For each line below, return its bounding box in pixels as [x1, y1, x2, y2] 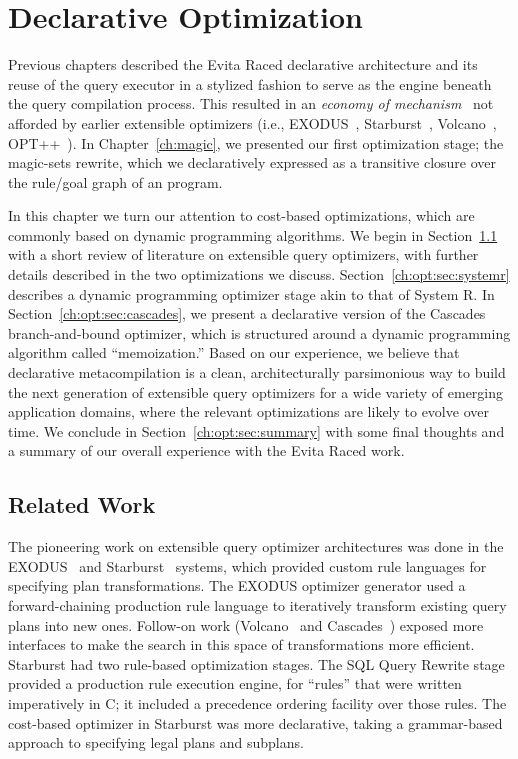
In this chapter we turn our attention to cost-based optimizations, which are [8, 205, 475, 226]
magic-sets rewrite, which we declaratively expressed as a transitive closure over [8, 152, 496, 173]
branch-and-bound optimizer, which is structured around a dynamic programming [8, 322, 511, 343]
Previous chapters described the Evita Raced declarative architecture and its [8, 54, 478, 75]
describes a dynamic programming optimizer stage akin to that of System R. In [8, 283, 495, 304]
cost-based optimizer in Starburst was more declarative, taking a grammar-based [8, 712, 503, 733]
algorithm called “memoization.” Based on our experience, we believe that [8, 342, 460, 363]
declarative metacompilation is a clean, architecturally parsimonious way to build [8, 362, 506, 383]
